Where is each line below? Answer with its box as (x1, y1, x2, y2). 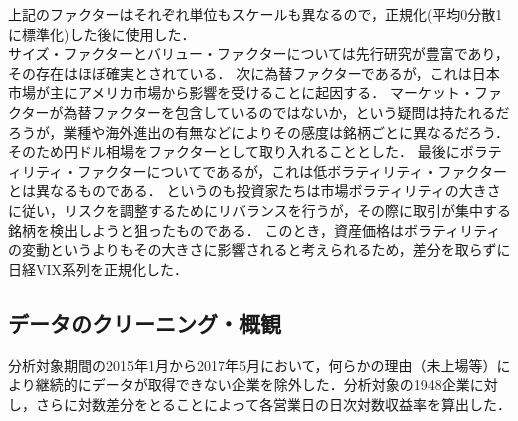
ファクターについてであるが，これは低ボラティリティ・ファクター (77, 160, 507, 181)
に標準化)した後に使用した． (8, 23, 196, 44)
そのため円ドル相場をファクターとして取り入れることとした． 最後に (8, 141, 460, 162)
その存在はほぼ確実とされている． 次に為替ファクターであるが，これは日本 (8, 62, 500, 83)
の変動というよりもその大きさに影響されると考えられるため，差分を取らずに (8, 239, 511, 260)
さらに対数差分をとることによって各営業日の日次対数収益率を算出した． (35, 393, 511, 414)
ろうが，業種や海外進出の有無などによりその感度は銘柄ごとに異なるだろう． (8, 121, 509, 142)
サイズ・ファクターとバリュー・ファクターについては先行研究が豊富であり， (8, 43, 509, 64)
